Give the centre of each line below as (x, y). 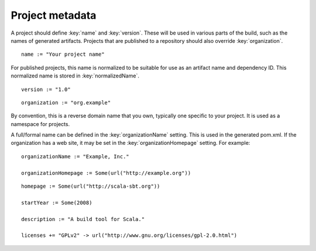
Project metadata (54, 15)
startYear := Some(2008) (57, 203)
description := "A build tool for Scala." (83, 219)
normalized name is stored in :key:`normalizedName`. (75, 76)
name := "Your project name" (63, 55)
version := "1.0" (46, 89)
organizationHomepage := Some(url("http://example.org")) (106, 173)
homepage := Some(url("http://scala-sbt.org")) (91, 186)
